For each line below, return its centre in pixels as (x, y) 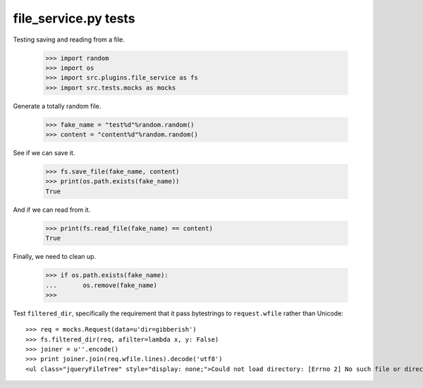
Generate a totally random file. (57, 106)
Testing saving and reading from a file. (69, 40)
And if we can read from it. (52, 210)
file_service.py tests (74, 18)
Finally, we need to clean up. (55, 257)
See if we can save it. (44, 153)
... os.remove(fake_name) (102, 285)
